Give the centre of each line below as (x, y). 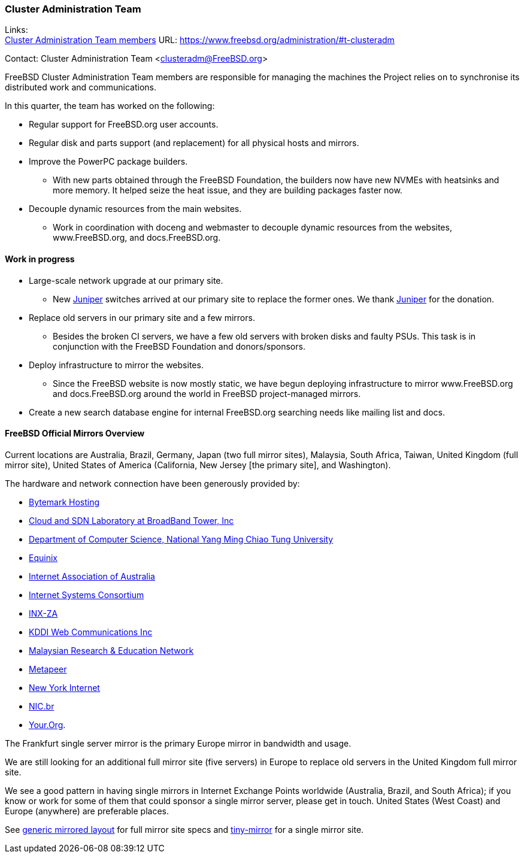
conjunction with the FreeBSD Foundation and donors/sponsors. (179, 346)
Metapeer (48, 669)
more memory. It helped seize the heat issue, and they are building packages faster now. (228, 190)
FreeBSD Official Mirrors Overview (75, 433)
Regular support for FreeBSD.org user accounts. (124, 125)
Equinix (43, 557)
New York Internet (64, 687)
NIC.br (42, 706)
